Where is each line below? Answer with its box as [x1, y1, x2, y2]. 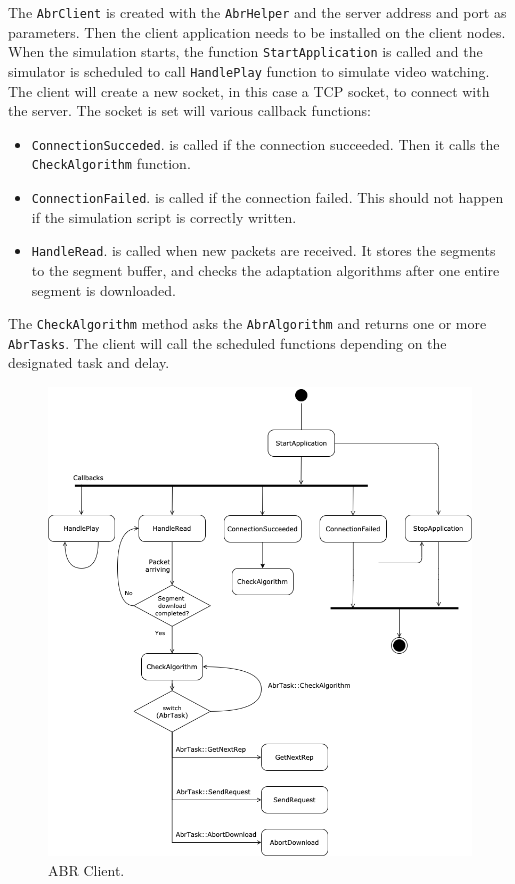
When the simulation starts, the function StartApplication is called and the [8, 41, 483, 62]
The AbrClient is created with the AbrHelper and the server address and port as [8, 2, 507, 22]
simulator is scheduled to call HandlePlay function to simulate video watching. [8, 60, 490, 81]
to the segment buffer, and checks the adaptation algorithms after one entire [31, 259, 500, 280]
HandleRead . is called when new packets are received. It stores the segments [31, 240, 496, 261]
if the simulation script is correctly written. [31, 206, 297, 227]
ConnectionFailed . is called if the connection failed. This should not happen [31, 187, 504, 208]
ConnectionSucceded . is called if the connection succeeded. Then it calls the [31, 133, 500, 154]
